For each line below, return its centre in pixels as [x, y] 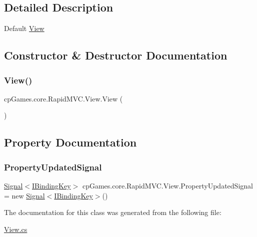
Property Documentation [70, 142]
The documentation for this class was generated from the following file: [113, 212]
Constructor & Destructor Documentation [116, 55]
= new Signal [24, 195]
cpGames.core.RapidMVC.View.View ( [63, 98]
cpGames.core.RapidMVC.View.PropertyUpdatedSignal [167, 185]
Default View [24, 28]
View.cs [16, 229]
